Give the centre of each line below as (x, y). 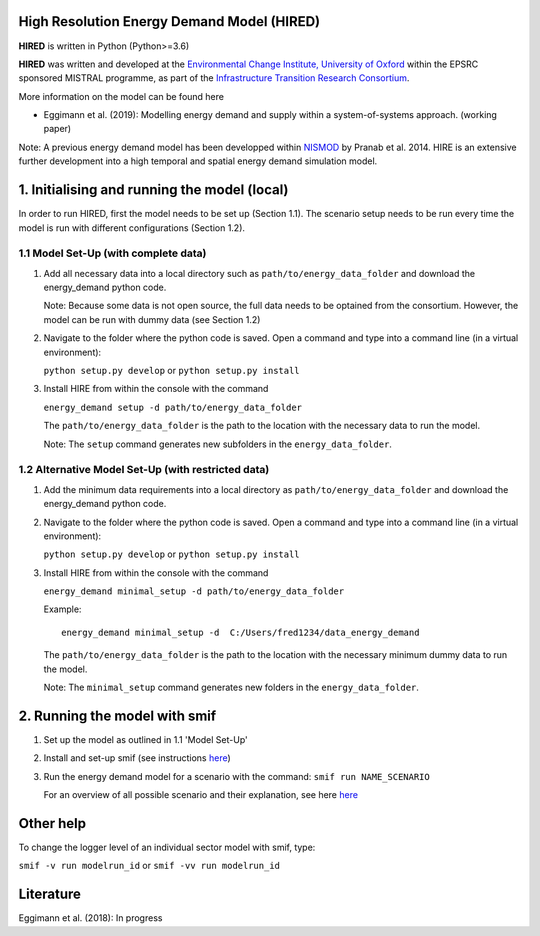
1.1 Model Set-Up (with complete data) (112, 253)
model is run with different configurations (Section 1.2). (131, 227)
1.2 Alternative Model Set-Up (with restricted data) (144, 470)
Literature (50, 894)
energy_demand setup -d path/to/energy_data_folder (173, 407)
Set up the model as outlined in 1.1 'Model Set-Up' (146, 739)
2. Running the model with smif (117, 715)
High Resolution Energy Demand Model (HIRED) (169, 21)
